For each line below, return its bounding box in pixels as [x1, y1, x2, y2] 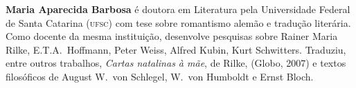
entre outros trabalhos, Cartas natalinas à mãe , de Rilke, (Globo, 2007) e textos [6, 56, 346, 70]
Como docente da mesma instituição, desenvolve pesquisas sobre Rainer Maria [6, 29, 338, 43]
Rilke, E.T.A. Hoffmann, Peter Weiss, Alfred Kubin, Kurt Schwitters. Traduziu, [6, 42, 346, 56]
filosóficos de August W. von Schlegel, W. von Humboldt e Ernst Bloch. [6, 69, 314, 83]
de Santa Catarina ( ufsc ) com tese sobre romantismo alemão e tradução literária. [6, 15, 351, 30]
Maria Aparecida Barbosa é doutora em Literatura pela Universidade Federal [6, 2, 350, 16]
